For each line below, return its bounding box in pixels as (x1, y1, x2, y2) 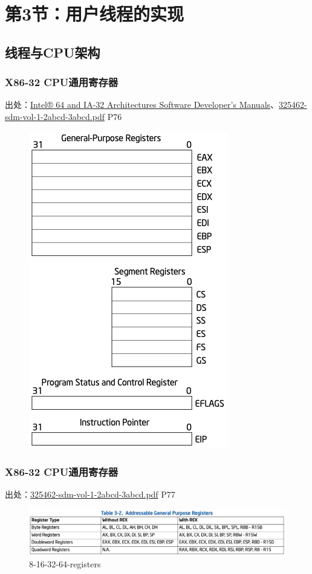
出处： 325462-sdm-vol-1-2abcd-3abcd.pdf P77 (5, 488, 175, 501)
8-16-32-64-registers (29, 557, 101, 570)
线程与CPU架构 (5, 42, 100, 61)
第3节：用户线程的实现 (5, 1, 184, 26)
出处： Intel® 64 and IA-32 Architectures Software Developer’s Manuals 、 (5, 98, 279, 111)
